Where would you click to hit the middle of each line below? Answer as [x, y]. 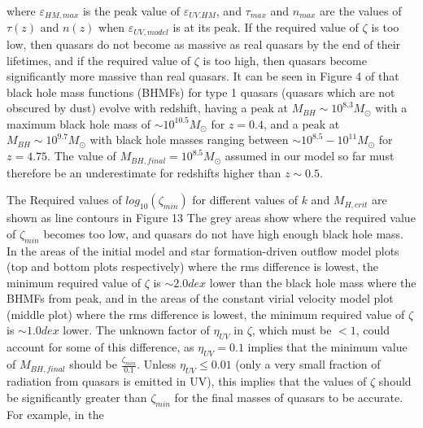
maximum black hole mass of [79, 123]
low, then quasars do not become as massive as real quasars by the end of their [204, 44]
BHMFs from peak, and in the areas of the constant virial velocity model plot [200, 298]
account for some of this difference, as [100, 347]
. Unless [157, 364]
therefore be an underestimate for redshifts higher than [144, 172]
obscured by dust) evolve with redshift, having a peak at [148, 108]
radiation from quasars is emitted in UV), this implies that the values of [187, 381]
